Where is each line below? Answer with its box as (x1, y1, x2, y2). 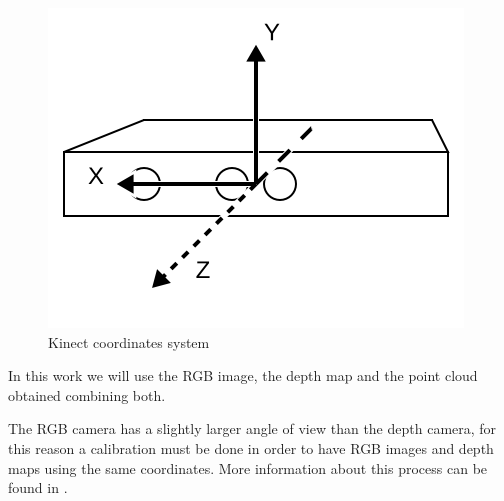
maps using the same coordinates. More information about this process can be (8, 457, 488, 478)
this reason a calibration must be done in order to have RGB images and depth (8, 437, 494, 458)
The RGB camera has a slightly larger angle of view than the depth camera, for (8, 418, 497, 439)
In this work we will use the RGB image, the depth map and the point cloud (8, 365, 478, 386)
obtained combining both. (8, 384, 166, 405)
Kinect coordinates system (48, 331, 210, 352)
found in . (8, 477, 68, 498)
